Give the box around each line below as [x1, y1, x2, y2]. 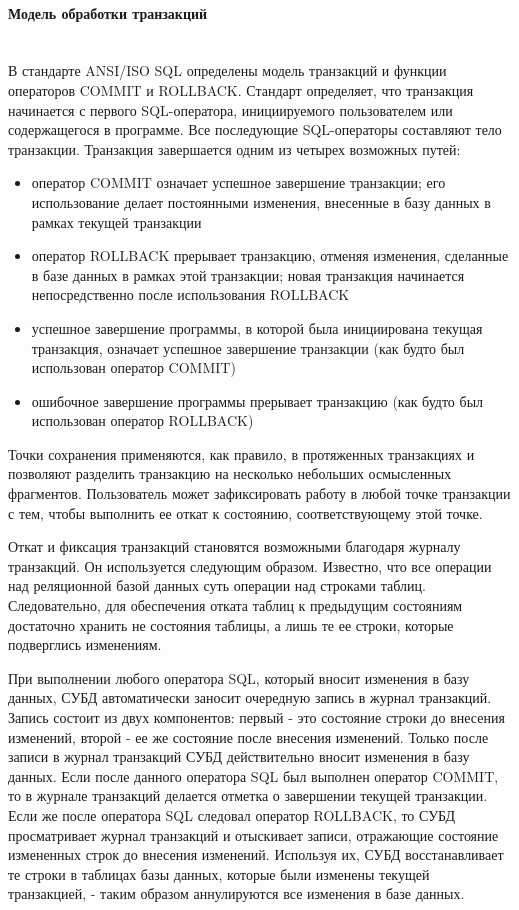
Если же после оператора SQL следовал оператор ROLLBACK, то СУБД [8, 804, 456, 825]
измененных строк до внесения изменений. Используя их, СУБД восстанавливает [8, 844, 504, 865]
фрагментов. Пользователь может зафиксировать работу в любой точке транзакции [8, 483, 511, 504]
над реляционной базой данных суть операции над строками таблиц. [8, 575, 426, 596]
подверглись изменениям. [8, 634, 162, 655]
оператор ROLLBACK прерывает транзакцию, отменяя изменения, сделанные [31, 245, 509, 266]
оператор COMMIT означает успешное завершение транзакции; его [31, 172, 446, 193]
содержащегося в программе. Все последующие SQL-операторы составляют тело [8, 119, 502, 140]
